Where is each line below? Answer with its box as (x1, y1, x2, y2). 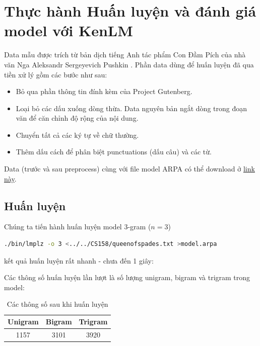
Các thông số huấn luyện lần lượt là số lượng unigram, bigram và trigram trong (4, 272, 250, 283)
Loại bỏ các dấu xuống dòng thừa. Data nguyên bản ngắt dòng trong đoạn (16, 103, 247, 113)
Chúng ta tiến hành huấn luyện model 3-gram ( (4, 221, 151, 232)
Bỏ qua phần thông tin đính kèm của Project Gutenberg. (16, 86, 192, 97)
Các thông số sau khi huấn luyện (7, 299, 108, 309)
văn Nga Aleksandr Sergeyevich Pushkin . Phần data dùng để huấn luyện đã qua (4, 59, 254, 69)
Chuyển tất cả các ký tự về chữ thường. (16, 129, 139, 140)
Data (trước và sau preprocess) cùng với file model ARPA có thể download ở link (4, 163, 255, 174)
